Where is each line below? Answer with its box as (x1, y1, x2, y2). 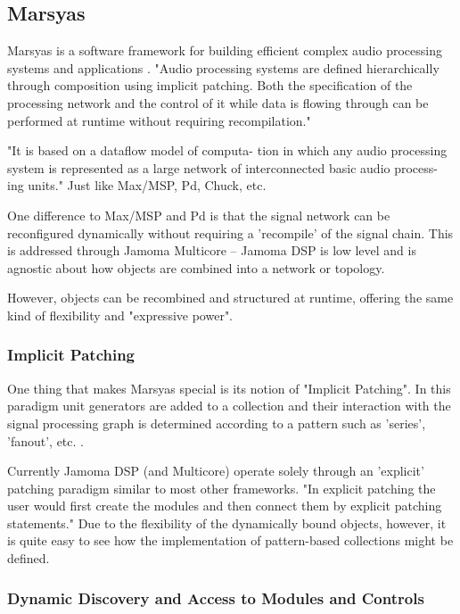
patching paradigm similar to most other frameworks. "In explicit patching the (7, 478, 436, 497)
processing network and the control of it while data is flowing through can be (7, 93, 429, 112)
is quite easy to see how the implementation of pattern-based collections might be (7, 531, 454, 550)
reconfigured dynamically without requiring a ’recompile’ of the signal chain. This (7, 223, 454, 242)
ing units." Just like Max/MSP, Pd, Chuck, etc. (7, 176, 267, 195)
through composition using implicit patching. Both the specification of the (7, 76, 413, 95)
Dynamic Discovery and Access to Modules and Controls (7, 586, 424, 609)
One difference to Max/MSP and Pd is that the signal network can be (7, 205, 390, 224)
